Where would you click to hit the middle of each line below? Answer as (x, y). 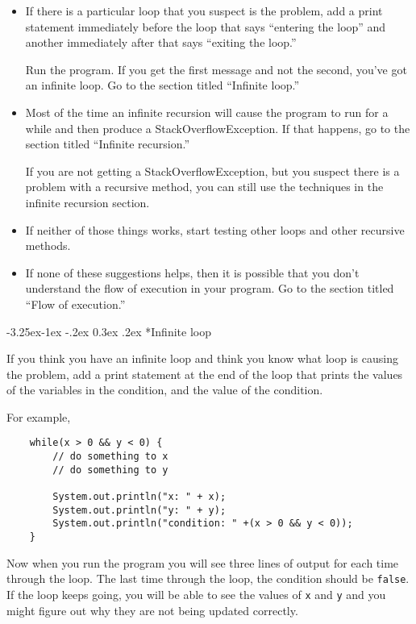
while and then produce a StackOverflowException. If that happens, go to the (218, 128)
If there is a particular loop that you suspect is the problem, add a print (204, 10)
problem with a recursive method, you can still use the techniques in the (204, 187)
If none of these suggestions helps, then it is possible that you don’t (192, 272)
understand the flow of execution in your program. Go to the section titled (210, 288)
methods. (48, 245)
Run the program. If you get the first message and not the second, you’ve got (216, 69)
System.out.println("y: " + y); (139, 510)
